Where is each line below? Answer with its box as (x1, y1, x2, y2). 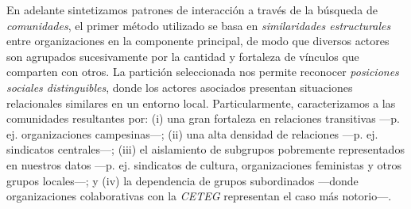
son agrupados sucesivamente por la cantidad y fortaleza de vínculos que (6, 47, 359, 64)
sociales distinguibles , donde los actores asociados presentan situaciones (6, 78, 353, 95)
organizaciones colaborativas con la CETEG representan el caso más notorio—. (6, 188, 392, 204)
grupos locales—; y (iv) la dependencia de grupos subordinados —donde (6, 172, 359, 188)
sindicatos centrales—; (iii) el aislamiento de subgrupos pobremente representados (6, 141, 405, 158)
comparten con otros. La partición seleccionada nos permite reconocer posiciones (6, 63, 399, 80)
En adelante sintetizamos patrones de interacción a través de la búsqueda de (6, 2, 378, 17)
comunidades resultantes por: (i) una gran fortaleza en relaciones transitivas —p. (6, 110, 400, 127)
